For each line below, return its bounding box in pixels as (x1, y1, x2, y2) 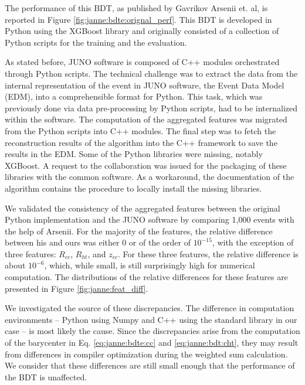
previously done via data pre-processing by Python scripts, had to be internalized (5, 101, 297, 114)
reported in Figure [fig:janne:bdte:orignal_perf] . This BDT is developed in (5, 13, 272, 25)
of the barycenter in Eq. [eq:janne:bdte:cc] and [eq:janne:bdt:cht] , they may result (5, 336, 299, 349)
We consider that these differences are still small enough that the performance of (5, 359, 295, 372)
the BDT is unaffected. (5, 370, 87, 383)
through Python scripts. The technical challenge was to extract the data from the (5, 67, 298, 79)
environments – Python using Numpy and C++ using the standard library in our (5, 313, 297, 325)
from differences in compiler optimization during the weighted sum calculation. (5, 347, 288, 360)
